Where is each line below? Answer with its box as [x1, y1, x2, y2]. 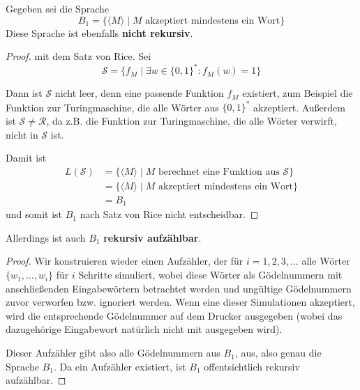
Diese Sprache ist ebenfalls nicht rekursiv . [6, 25, 193, 40]
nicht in [6, 127, 38, 141]
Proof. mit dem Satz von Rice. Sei [6, 49, 151, 63]
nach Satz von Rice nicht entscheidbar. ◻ [80, 207, 259, 221]
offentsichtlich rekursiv [204, 359, 300, 373]
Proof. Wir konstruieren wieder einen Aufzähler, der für [6, 253, 243, 268]
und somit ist [6, 207, 63, 221]
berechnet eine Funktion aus [158, 166, 280, 177]
